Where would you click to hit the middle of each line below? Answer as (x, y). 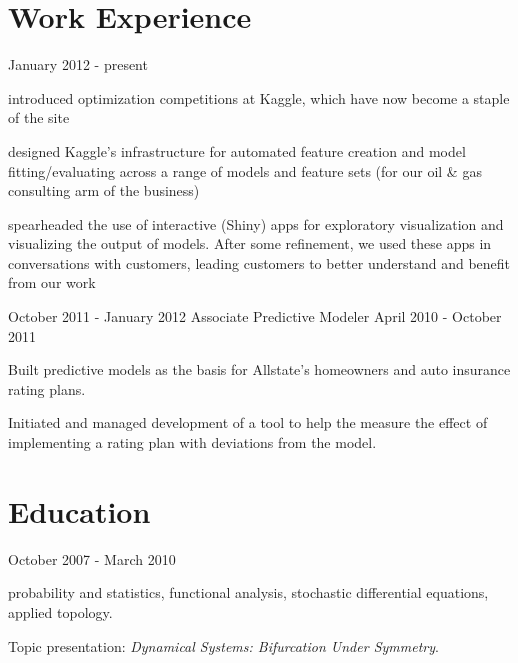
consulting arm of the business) (104, 190)
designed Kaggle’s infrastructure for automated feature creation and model (237, 150)
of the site (39, 117)
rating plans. (47, 388)
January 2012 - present (78, 64)
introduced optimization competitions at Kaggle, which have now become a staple (259, 97)
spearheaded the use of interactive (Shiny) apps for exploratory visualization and (256, 223)
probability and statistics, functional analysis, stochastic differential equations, (248, 592)
